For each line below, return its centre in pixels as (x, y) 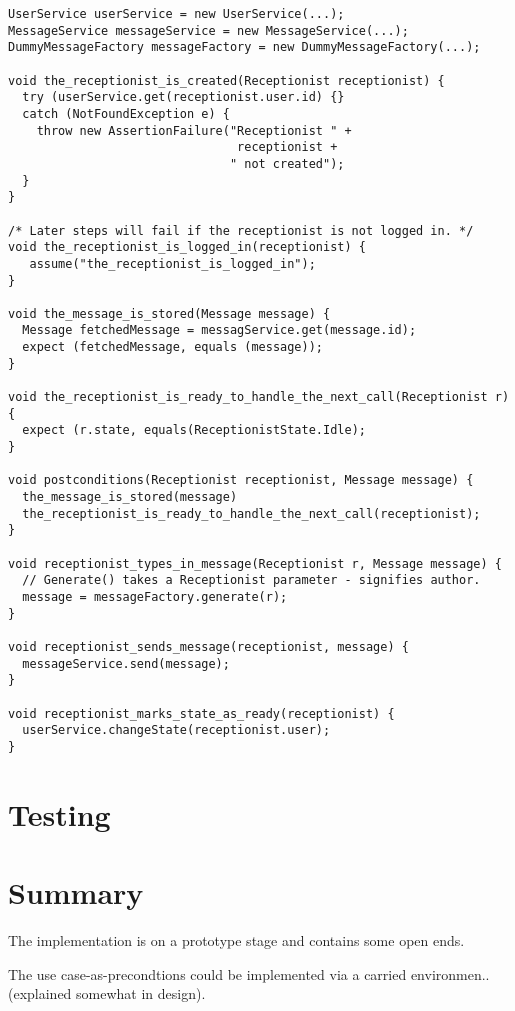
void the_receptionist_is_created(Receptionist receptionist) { (226, 80)
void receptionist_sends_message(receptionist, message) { (208, 646)
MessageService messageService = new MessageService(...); (208, 30)
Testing (59, 813)
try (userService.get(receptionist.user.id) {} (183, 97)
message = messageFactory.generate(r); (155, 596)
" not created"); (287, 163)
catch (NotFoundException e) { (126, 113)
